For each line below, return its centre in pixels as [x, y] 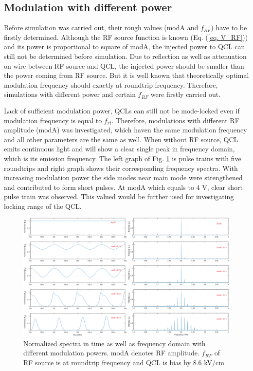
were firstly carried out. [186, 94]
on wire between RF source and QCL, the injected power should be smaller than [124, 65]
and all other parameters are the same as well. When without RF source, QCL [121, 139]
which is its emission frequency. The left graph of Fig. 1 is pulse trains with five [123, 158]
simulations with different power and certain [70, 94]
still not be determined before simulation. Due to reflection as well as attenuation [125, 56]
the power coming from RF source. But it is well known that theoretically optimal [126, 75]
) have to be [229, 28]
